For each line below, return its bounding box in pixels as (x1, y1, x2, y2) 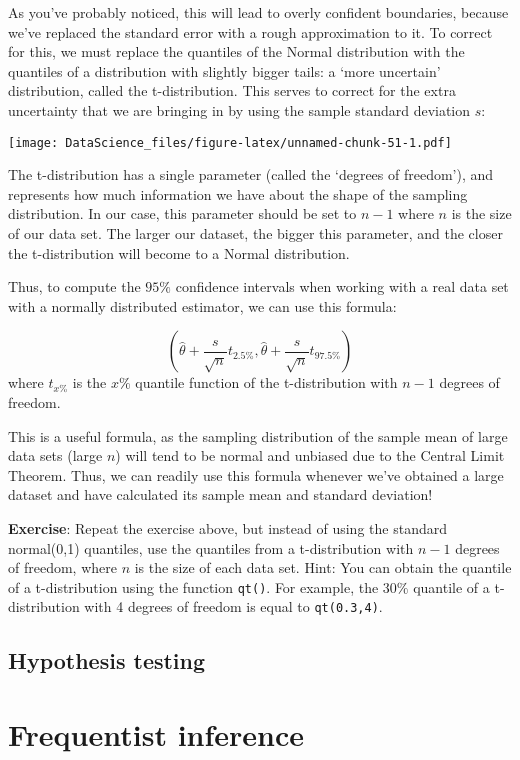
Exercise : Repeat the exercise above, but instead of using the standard (8, 517, 447, 538)
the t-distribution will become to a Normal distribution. (8, 242, 350, 263)
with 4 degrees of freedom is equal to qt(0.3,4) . (84, 596, 383, 617)
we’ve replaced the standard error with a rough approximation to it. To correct (8, 21, 493, 42)
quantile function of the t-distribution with (135, 372, 398, 393)
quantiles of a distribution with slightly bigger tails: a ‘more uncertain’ (8, 60, 441, 81)
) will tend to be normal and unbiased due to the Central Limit (115, 445, 505, 466)
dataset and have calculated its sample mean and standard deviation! (8, 484, 433, 505)
